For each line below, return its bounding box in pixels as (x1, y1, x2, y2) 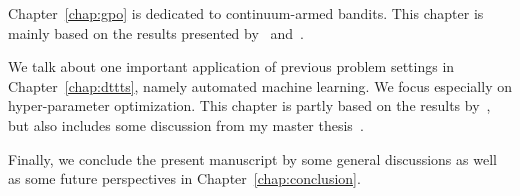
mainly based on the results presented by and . (8, 22, 304, 43)
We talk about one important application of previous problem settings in (8, 56, 455, 77)
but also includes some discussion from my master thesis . (8, 114, 364, 135)
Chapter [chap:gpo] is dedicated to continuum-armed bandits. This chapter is (8, 3, 484, 23)
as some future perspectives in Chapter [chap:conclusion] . (8, 168, 361, 189)
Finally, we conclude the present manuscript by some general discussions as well (8, 148, 497, 169)
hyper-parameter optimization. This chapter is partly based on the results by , (8, 95, 491, 116)
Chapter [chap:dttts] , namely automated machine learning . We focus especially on (8, 75, 512, 96)
